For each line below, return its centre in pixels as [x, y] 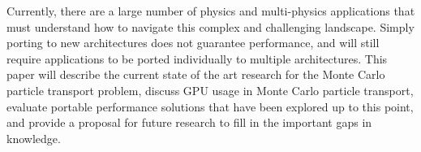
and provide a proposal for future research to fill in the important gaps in [189, 122]
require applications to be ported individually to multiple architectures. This [197, 58]
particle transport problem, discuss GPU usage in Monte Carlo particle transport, [210, 90]
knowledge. [34, 138]
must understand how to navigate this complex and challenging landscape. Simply [210, 26]
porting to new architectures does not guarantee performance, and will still [193, 43]
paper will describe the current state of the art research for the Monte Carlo [196, 74]
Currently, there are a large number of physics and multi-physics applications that [211, 11]
